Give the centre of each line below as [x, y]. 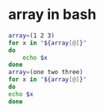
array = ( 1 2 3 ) [32, 35]
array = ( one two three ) [46, 73]
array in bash [52, 15]
